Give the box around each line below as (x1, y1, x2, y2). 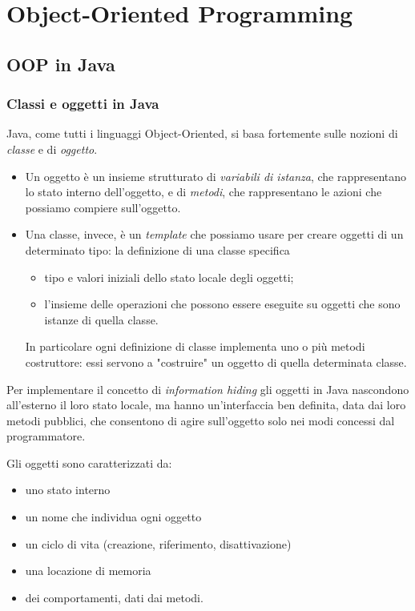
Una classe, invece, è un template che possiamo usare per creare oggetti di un (25, 226, 404, 243)
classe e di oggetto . (6, 140, 98, 157)
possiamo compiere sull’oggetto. (25, 199, 181, 215)
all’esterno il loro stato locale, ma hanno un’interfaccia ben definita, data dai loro (6, 396, 406, 413)
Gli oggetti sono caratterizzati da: (6, 454, 172, 471)
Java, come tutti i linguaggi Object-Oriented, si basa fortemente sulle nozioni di (6, 125, 398, 142)
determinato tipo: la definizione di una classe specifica (25, 241, 290, 258)
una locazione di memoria (25, 562, 151, 579)
